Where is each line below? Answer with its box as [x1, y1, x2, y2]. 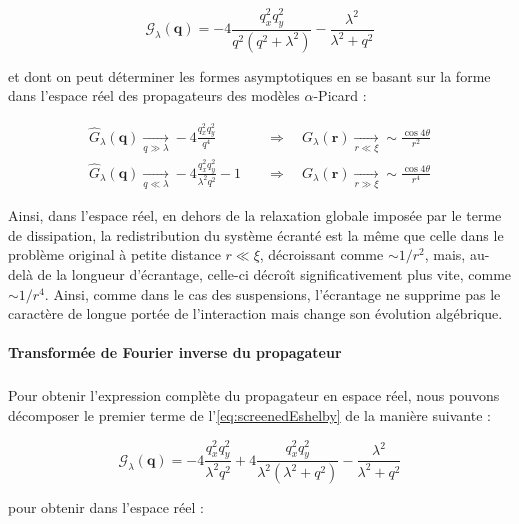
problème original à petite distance [8, 244, 221, 265]
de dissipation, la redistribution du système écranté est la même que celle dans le [8, 224, 504, 245]
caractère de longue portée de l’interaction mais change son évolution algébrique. [8, 303, 503, 324]
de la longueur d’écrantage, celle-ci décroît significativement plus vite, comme [37, 264, 512, 285]
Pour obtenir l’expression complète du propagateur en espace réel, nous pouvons [8, 385, 500, 406]
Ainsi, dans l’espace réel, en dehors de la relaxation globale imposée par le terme [8, 205, 502, 226]
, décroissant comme [259, 244, 384, 265]
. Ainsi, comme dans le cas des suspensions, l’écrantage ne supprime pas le [44, 283, 501, 304]
